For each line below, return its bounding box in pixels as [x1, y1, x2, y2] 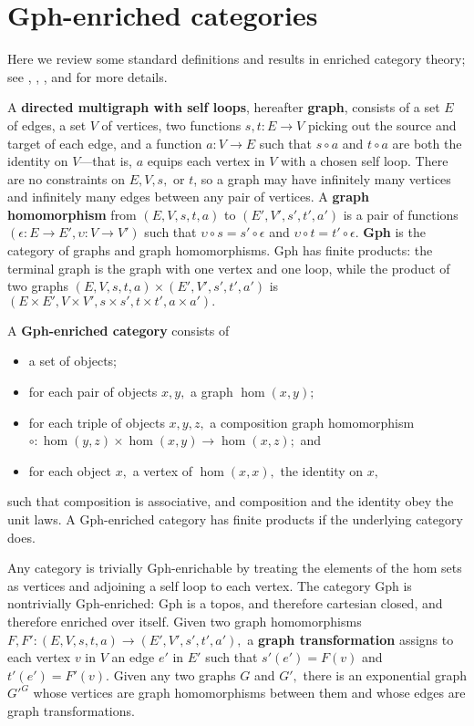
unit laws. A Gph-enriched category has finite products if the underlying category [7, 510, 463, 528]
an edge [111, 648, 155, 667]
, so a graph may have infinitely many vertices [193, 169, 451, 188]
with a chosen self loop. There [281, 151, 448, 171]
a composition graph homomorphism [210, 412, 415, 431]
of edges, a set [7, 115, 87, 134]
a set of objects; [28, 351, 117, 370]
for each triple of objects [28, 412, 165, 431]
